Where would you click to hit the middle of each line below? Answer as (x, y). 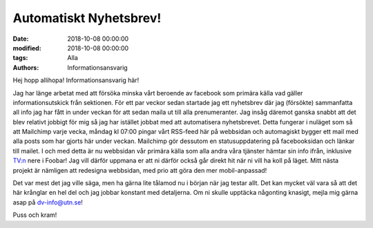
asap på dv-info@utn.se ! (48, 202)
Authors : (26, 67)
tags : (20, 58)
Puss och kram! (35, 215)
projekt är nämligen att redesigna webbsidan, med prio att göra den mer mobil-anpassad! (140, 170)
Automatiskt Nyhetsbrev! (87, 18)
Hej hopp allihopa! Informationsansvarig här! (76, 80)
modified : (27, 48)
